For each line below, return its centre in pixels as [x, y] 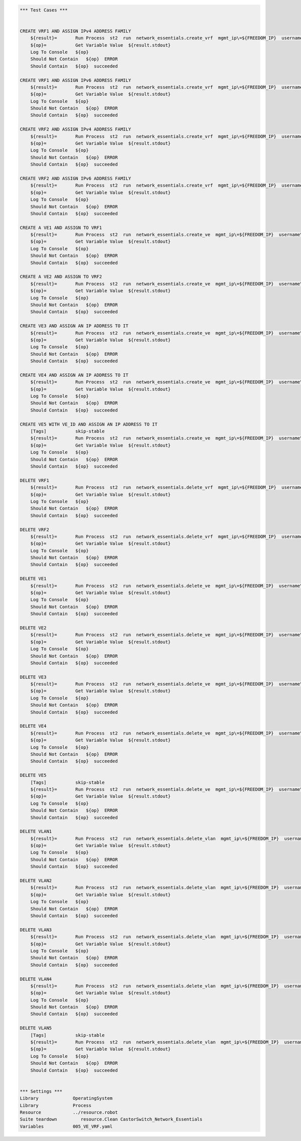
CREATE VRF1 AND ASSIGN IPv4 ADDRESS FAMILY [76, 31]
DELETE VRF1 [35, 480]
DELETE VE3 [33, 677]
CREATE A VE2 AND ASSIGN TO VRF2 [61, 277]
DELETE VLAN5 [36, 1028]
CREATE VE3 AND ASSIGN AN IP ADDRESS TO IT [74, 326]
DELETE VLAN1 [36, 831]
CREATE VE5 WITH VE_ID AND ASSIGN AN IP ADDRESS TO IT [89, 424]
